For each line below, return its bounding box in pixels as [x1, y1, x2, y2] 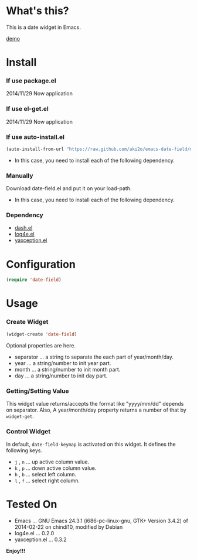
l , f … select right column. [14, 477, 80, 484]
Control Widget [6, 427, 51, 435]
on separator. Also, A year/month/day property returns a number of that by [6, 406, 186, 413]
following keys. [6, 447, 43, 454]
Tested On [6, 498, 57, 511]
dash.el [14, 224, 33, 231]
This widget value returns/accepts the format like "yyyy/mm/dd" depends [6, 400, 184, 407]
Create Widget [6, 318, 49, 326]
